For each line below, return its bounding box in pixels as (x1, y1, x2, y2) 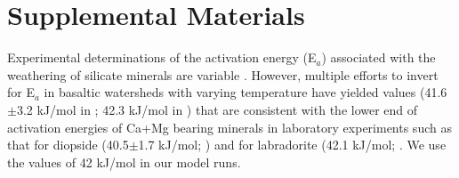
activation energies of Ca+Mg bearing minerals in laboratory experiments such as (7, 117, 452, 136)
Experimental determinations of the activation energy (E (7, 48, 317, 67)
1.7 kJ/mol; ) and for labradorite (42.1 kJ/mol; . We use (138, 135, 447, 154)
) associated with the (321, 48, 436, 67)
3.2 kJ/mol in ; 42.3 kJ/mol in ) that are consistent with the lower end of (16, 100, 418, 118)
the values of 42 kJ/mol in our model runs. (7, 152, 241, 171)
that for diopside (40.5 (7, 135, 129, 154)
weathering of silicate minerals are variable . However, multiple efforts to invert (7, 65, 439, 84)
